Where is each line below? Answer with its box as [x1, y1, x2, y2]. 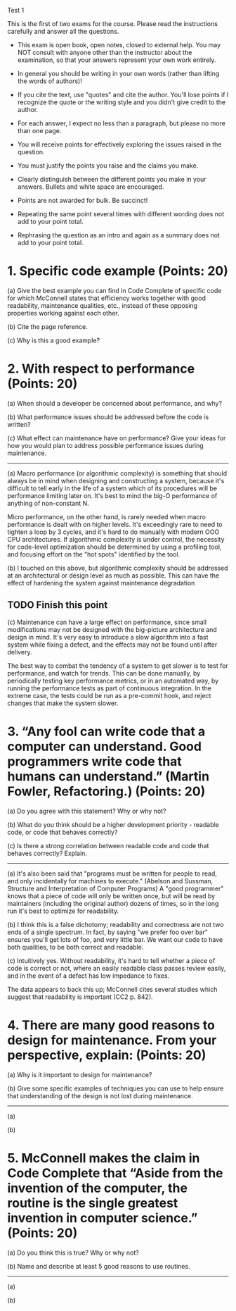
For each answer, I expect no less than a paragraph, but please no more [17, 119, 226, 128]
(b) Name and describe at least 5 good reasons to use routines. [7, 1262, 191, 1270]
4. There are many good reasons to [7, 1017, 216, 1033]
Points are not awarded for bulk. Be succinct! [17, 197, 148, 204]
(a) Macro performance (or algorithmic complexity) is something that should [7, 468, 228, 478]
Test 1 [7, 6, 25, 14]
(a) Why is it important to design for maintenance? [7, 1070, 152, 1079]
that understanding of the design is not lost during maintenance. [7, 1091, 193, 1100]
